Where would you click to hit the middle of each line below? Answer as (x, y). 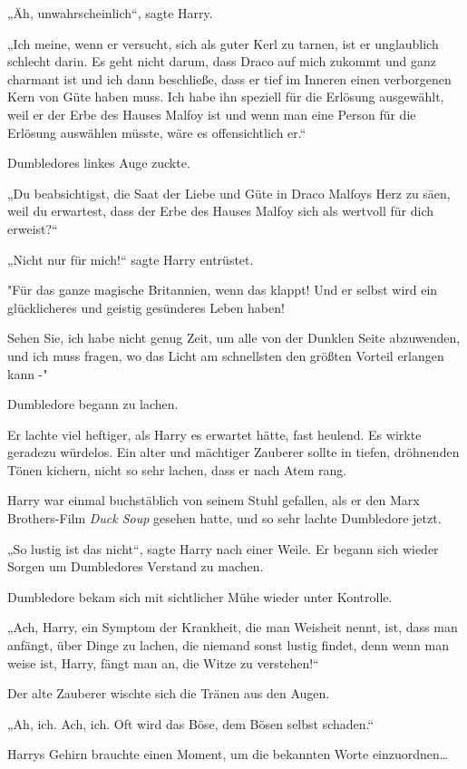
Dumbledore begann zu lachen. (93, 404)
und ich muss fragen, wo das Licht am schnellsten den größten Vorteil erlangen (226, 355)
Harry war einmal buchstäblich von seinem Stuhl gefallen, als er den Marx (214, 500)
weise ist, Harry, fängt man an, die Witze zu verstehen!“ (163, 662)
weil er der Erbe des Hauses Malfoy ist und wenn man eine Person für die (212, 114)
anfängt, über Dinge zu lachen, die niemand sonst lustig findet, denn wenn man (229, 645)
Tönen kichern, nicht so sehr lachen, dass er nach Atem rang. (177, 469)
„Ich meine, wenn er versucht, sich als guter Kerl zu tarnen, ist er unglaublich (223, 43)
